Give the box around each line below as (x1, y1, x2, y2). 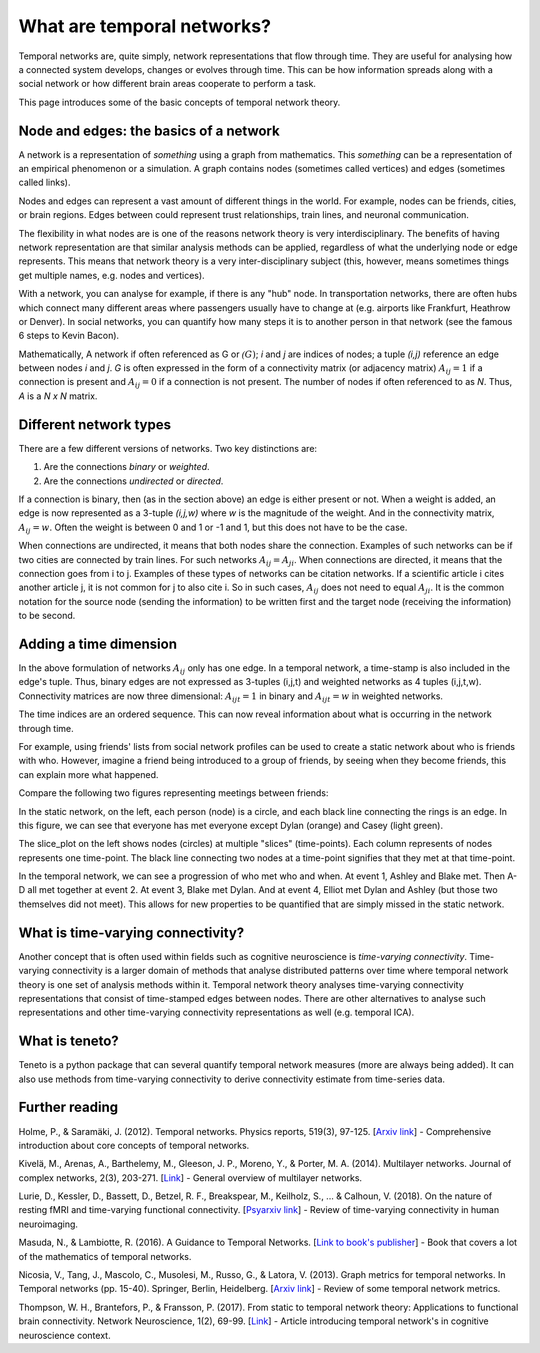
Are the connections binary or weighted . (43, 461, 210, 473)
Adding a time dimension (18, 635, 177, 652)
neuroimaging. (18, 1218, 79, 1230)
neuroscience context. (18, 1329, 111, 1341)
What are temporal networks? (18, 15, 272, 37)
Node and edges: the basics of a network (18, 122, 280, 139)
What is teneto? (18, 1033, 119, 1050)
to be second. (18, 610, 76, 622)
